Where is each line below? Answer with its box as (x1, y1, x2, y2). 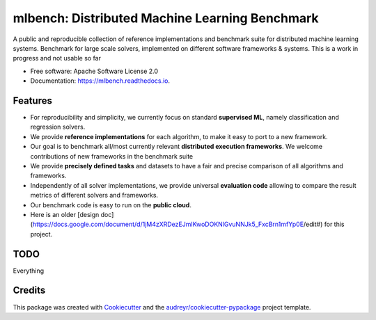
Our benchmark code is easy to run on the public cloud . (30, 200, 191, 209)
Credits (13, 285, 46, 296)
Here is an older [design (30, 210, 100, 218)
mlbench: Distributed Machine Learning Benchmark (13, 10, 320, 26)
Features (13, 95, 52, 106)
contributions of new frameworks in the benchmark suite (30, 152, 194, 160)
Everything (13, 266, 45, 275)
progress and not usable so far (13, 54, 101, 63)
